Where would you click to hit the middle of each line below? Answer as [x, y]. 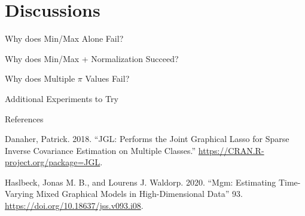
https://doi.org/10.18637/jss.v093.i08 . [74, 206]
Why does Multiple [40, 78]
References [24, 118]
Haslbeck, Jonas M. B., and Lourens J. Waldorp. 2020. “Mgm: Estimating [141, 182]
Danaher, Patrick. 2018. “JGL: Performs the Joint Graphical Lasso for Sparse [147, 139]
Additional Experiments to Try [62, 98]
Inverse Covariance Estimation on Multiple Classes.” [100, 150]
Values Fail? [107, 78]
